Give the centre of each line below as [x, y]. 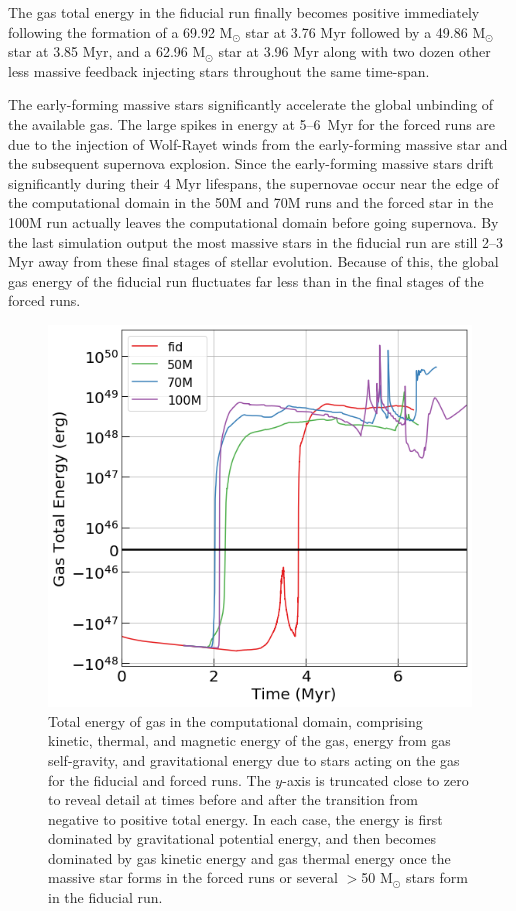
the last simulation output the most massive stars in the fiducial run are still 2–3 [255, 241]
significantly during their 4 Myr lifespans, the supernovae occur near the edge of [253, 182]
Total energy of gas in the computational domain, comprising [235, 720]
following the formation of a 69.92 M [120, 31]
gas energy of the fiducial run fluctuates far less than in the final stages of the [246, 280]
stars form [436, 877]
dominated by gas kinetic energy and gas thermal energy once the [249, 857]
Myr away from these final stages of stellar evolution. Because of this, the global [253, 261]
